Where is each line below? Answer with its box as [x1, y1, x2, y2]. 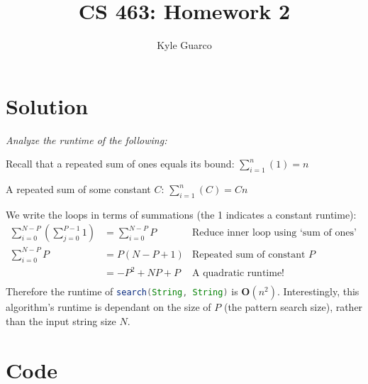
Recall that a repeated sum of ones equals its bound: [6, 156, 235, 171]
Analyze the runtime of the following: [6, 132, 167, 147]
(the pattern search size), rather [223, 300, 363, 314]
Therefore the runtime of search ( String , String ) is [6, 284, 238, 299]
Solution [6, 91, 89, 120]
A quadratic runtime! [192, 268, 284, 279]
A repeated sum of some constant [6, 182, 151, 197]
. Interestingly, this [277, 284, 359, 299]
